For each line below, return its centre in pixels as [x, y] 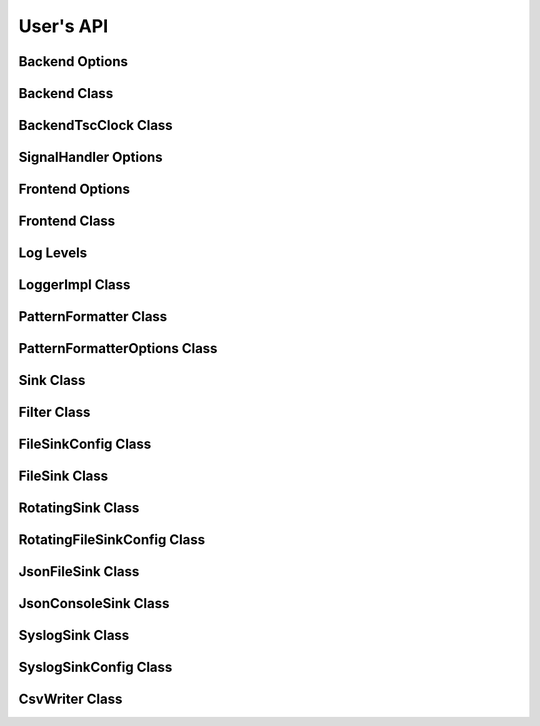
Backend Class [66, 93]
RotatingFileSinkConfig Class [111, 540]
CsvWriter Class [70, 699]
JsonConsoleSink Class [94, 603]
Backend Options [73, 61]
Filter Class [54, 412]
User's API [63, 26]
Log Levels [53, 253]
